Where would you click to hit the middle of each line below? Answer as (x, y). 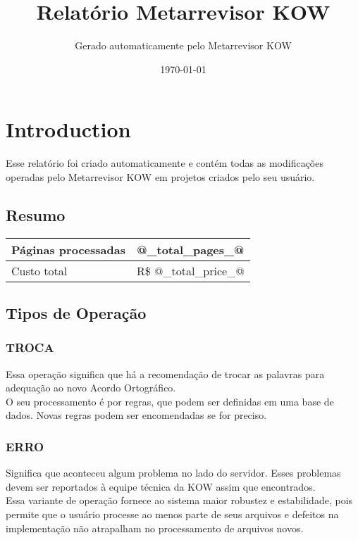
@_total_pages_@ (191, 249)
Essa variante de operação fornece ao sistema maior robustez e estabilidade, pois (179, 500)
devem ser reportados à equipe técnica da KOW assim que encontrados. (161, 486)
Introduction (68, 129)
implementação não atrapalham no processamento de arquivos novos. (155, 528)
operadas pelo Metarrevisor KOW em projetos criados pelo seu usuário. (160, 176)
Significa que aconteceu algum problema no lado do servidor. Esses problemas (173, 473)
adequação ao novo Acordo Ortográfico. (91, 388)
